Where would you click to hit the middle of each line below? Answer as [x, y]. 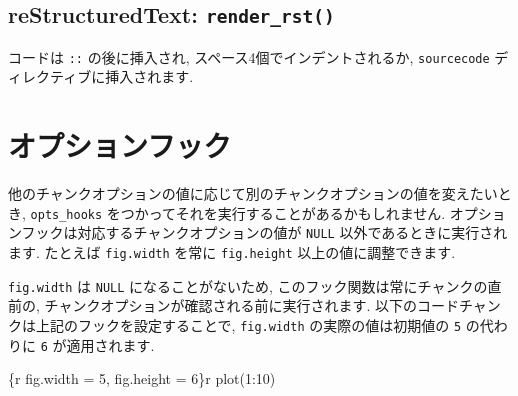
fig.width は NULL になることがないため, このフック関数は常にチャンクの [248, 285]
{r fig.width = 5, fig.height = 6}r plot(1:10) [142, 378]
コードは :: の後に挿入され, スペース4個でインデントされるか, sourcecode [249, 56]
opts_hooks [66, 214]
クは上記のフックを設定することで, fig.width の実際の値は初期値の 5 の [244, 324]
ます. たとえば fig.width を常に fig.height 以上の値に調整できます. [232, 252]
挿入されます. [149, 76]
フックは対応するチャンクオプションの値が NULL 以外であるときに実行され [264, 232]
